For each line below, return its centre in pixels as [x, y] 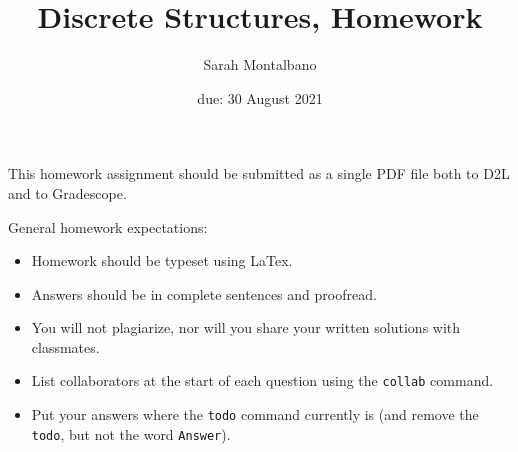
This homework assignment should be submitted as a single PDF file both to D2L [259, 173]
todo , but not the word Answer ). [131, 433]
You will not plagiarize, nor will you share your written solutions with [246, 327]
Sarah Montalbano [260, 64]
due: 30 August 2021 [260, 97]
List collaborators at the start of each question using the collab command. [262, 380]
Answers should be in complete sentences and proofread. [204, 293]
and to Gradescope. [67, 192]
